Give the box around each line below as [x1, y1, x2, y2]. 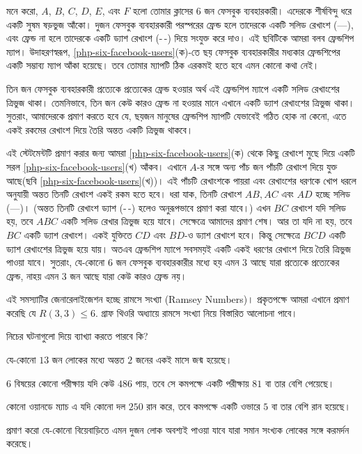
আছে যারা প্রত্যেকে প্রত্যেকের [250, 255, 340, 269]
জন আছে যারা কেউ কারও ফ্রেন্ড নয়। [70, 268, 187, 283]
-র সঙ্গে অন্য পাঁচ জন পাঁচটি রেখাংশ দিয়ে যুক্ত [196, 159, 338, 173]
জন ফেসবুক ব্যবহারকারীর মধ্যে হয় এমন [116, 255, 239, 269]
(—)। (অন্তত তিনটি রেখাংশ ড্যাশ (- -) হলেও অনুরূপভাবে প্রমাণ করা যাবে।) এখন [6, 200, 271, 214]
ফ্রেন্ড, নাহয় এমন [6, 268, 59, 283]
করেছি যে [6, 305, 36, 320]
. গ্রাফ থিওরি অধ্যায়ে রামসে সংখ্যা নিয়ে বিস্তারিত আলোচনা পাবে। [95, 305, 298, 320]
